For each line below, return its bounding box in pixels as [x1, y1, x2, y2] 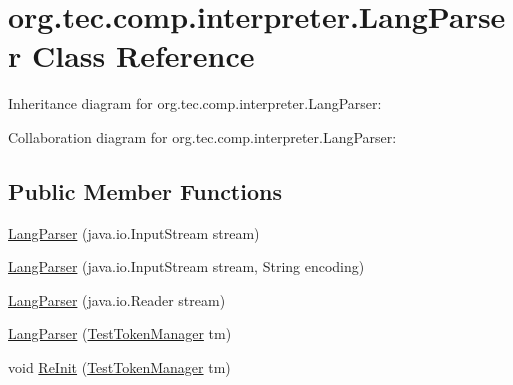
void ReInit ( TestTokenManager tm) [8, 357, 231, 378]
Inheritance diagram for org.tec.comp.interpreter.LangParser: [8, 93, 382, 114]
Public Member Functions [8, 175, 282, 206]
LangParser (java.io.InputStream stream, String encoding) [8, 256, 365, 277]
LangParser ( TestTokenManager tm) [8, 323, 232, 344]
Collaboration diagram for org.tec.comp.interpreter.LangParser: [8, 126, 397, 147]
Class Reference [31, 35, 255, 76]
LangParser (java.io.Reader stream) [8, 289, 226, 310]
